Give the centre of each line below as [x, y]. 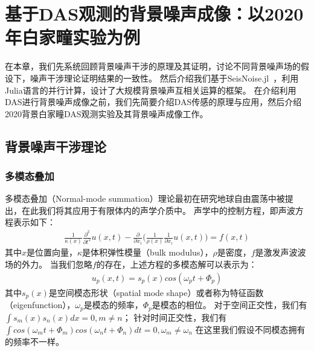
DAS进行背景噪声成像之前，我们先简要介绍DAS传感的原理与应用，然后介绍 [153, 102]
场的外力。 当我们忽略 [49, 264]
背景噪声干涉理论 [56, 146]
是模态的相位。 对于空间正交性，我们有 [229, 305]
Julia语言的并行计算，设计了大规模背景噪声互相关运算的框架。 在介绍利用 [151, 90]
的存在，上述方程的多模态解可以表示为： [177, 264]
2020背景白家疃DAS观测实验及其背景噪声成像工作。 [107, 113]
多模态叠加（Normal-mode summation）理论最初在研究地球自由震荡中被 [145, 198]
